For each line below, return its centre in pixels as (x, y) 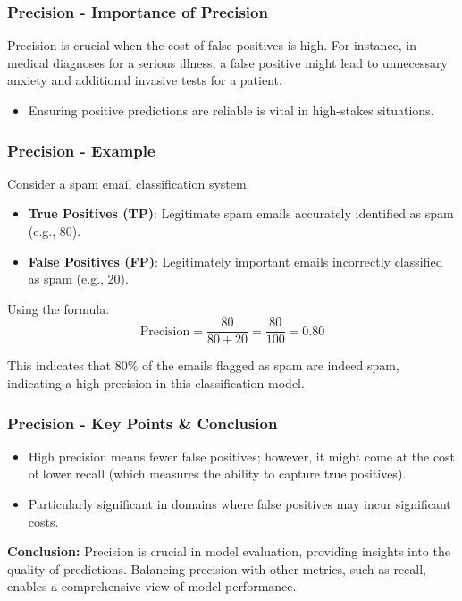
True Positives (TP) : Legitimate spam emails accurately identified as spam (241, 213)
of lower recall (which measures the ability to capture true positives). (217, 474)
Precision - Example (81, 150)
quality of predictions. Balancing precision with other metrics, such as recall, (217, 568)
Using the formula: (59, 308)
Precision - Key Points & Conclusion (143, 423)
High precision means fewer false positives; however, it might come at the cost (242, 456)
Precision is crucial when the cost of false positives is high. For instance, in (212, 45)
